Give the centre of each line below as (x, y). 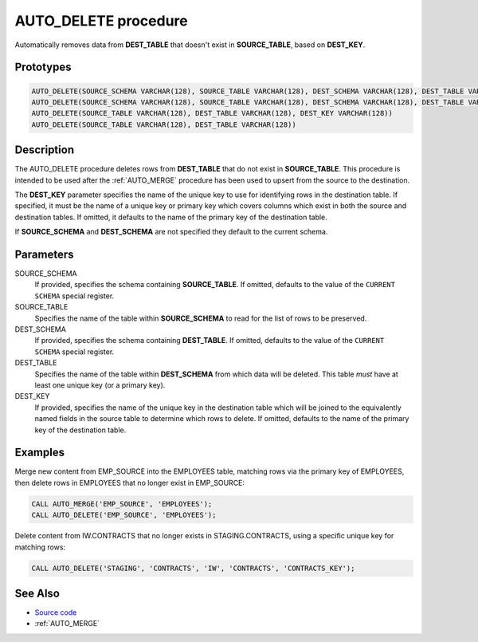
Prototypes (43, 67)
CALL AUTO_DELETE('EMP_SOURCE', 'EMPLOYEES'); (124, 515)
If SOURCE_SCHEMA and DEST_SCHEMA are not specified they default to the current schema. (171, 232)
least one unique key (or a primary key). (100, 385)
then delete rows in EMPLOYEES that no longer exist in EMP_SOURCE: (130, 482)
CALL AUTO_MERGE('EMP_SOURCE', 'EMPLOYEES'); (122, 504)
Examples (40, 453)
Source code (56, 612)
